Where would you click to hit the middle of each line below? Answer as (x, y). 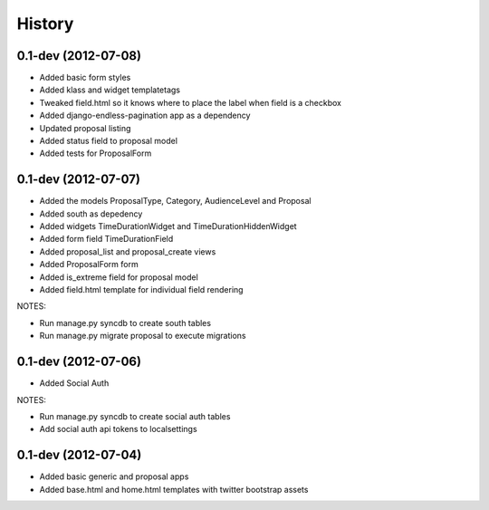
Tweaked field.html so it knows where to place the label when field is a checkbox (190, 102)
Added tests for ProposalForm (96, 153)
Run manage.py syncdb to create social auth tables (135, 416)
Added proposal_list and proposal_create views (128, 251)
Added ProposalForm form (89, 265)
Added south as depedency (91, 214)
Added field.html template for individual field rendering (141, 290)
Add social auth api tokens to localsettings (119, 429)
